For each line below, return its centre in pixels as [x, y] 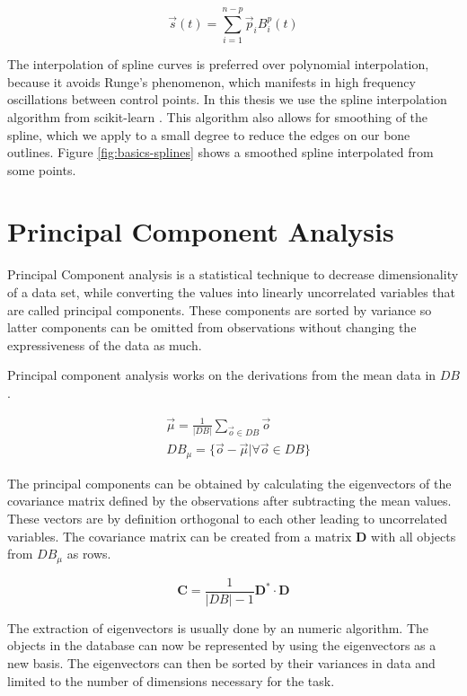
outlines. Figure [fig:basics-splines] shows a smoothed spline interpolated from [220, 152]
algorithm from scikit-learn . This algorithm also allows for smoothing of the [218, 116]
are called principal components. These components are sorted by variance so [220, 309]
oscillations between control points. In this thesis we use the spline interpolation [227, 99]
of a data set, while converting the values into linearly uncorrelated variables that [231, 292]
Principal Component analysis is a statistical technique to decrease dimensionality [233, 274]
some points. [42, 169]
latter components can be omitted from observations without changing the [212, 327]
